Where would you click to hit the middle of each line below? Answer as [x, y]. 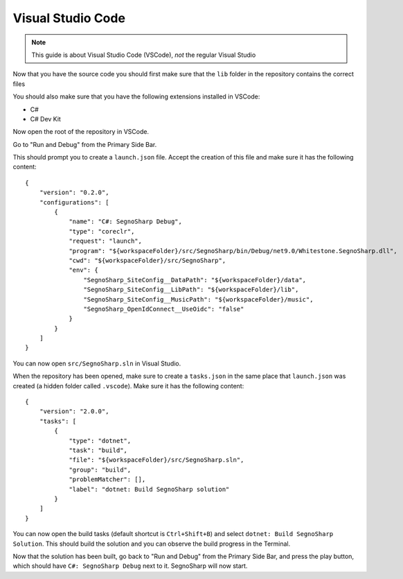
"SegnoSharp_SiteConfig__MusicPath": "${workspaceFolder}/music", [198, 299]
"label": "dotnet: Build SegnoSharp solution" [149, 489]
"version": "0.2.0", [74, 193]
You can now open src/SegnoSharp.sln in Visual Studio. [97, 363]
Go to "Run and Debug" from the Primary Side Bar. [85, 144]
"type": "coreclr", [102, 231]
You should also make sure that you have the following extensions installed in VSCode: [136, 96]
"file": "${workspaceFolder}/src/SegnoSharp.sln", [156, 460]
